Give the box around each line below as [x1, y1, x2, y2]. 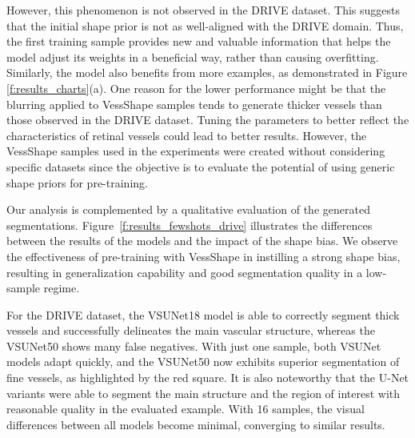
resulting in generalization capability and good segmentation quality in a [6, 263, 363, 280]
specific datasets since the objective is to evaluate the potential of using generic [6, 158, 395, 175]
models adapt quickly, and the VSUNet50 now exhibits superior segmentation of [6, 353, 400, 370]
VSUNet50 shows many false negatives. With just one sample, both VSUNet [6, 337, 381, 354]
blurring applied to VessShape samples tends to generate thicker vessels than [6, 95, 382, 112]
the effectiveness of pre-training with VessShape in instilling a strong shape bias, [6, 247, 401, 264]
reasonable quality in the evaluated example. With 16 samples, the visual [6, 400, 365, 417]
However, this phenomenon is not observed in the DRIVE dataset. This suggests [6, 2, 401, 18]
